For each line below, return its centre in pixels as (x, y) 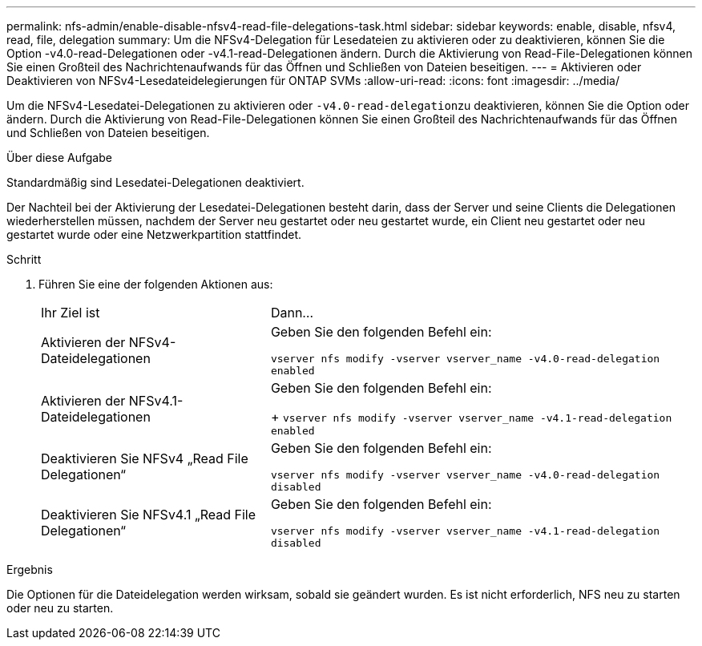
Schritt (24, 259)
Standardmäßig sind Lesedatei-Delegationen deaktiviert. (155, 182)
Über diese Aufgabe (59, 157)
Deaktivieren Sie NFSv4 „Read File (145, 458)
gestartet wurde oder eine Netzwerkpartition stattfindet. (154, 234)
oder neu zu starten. (60, 608)
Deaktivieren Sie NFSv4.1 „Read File (148, 515)
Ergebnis (30, 569)
